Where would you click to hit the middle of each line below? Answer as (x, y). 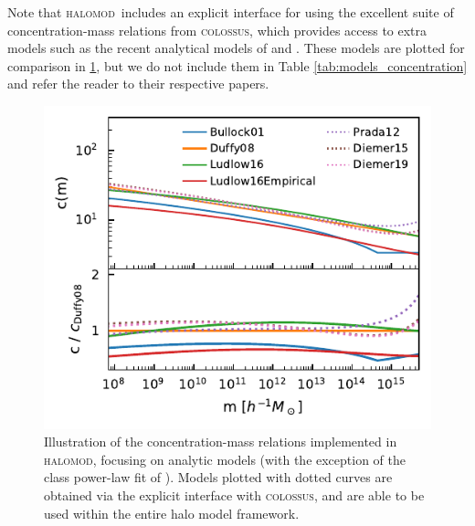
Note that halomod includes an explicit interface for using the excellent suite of (231, 12)
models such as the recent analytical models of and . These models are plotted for (236, 48)
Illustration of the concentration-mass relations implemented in (221, 442)
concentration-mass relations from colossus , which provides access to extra (217, 30)
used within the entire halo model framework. (172, 513)
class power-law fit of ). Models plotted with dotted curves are (218, 477)
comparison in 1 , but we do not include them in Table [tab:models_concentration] (237, 65)
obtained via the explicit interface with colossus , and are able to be (234, 494)
